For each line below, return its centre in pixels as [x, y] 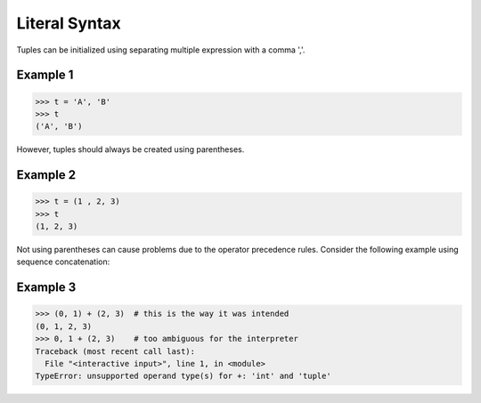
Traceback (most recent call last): [115, 351]
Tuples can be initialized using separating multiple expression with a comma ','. [161, 50]
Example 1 [45, 75]
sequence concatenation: [63, 262]
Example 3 [46, 288]
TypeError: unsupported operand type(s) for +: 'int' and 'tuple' [183, 376]
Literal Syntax [69, 23]
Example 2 [46, 175]
